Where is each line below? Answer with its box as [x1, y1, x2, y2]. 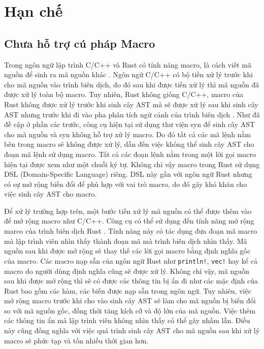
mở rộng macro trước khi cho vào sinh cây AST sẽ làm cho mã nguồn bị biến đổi [4, 295, 256, 306]
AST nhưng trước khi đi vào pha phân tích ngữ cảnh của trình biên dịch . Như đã [4, 109, 260, 119]
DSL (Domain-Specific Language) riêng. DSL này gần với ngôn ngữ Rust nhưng [4, 169, 252, 179]
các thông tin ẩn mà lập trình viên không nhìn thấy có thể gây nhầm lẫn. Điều [4, 315, 250, 326]
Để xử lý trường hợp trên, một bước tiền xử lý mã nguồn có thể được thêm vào [4, 205, 252, 216]
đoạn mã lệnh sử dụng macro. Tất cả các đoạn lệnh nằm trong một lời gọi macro [4, 148, 256, 159]
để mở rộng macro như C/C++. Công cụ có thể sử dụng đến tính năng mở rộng [4, 215, 254, 226]
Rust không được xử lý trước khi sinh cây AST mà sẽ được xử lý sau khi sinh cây [4, 99, 258, 109]
